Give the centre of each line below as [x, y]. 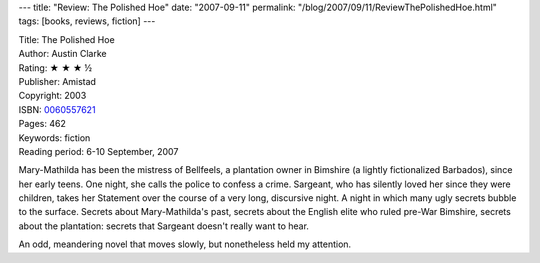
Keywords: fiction [54, 137]
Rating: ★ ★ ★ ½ [55, 67]
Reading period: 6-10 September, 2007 [98, 151]
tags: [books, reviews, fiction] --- [87, 21]
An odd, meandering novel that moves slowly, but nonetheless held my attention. [185, 244]
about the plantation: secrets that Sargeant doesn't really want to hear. [164, 226]
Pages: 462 [42, 124]
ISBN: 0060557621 [57, 109]
